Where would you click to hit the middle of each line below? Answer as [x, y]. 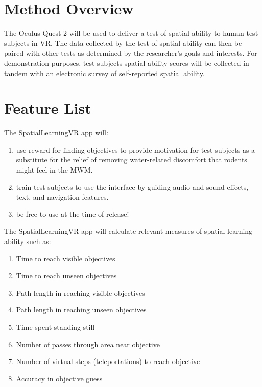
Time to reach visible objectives [66, 258]
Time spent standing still [55, 326]
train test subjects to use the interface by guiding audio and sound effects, [132, 187]
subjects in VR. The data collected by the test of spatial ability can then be [123, 43]
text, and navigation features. [62, 197]
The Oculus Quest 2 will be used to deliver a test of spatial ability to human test [131, 33]
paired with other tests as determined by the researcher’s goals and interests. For [131, 53]
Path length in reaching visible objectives [80, 292]
